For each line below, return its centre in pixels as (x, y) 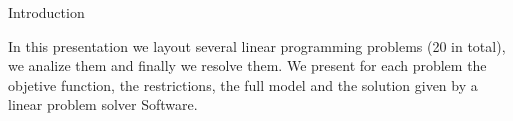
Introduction (46, 12)
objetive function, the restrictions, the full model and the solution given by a (243, 84)
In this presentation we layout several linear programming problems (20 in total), (257, 45)
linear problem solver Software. (103, 104)
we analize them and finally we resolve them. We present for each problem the (247, 65)
